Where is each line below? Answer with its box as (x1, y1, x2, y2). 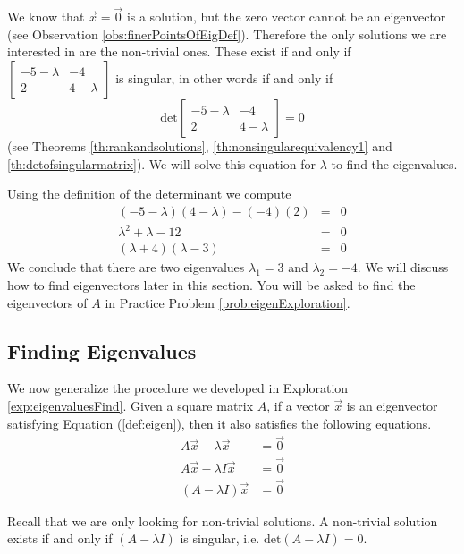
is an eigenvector (346, 396, 438, 414)
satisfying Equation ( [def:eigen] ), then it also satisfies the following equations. (7, 413, 432, 432)
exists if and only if (7, 529, 113, 548)
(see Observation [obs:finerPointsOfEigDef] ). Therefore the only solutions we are (7, 24, 447, 43)
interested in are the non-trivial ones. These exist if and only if (7, 42, 351, 61)
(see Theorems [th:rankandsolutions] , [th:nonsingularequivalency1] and (7, 137, 392, 155)
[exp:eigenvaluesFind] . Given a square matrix (7, 396, 254, 414)
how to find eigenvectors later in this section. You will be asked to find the (7, 275, 416, 294)
